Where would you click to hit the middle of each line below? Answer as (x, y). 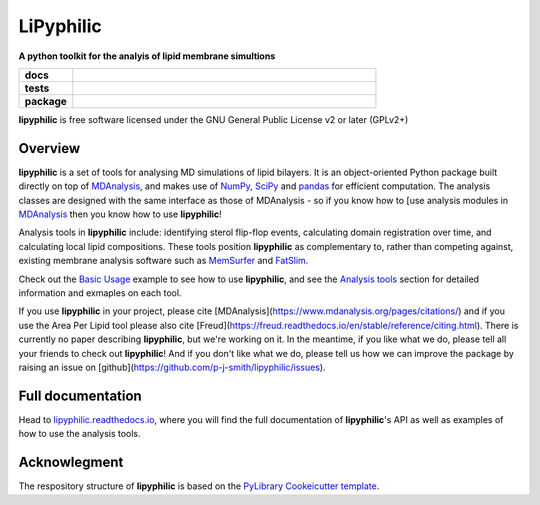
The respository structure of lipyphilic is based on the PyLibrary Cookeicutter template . (199, 486)
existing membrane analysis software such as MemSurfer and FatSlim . (163, 261)
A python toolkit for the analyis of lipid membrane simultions (147, 56)
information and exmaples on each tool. (100, 292)
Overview (49, 148)
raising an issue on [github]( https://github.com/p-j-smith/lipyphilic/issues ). (172, 367)
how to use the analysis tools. (79, 434)
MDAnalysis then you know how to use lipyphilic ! (120, 214)
